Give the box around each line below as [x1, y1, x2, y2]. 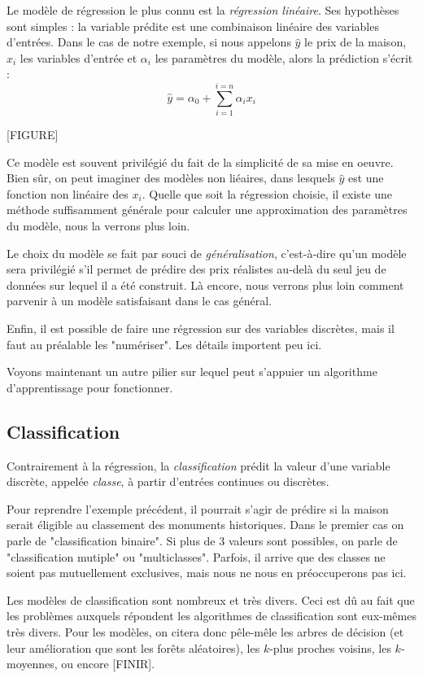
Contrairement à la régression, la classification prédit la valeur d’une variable [7, 457, 390, 474]
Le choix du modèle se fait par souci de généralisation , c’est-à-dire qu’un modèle [7, 244, 407, 261]
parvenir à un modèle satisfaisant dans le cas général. [7, 292, 272, 309]
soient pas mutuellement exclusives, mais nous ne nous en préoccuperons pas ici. [7, 564, 407, 581]
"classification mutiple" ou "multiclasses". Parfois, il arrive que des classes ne [7, 548, 386, 565]
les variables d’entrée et [20, 49, 137, 66]
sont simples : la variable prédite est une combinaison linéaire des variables [7, 17, 379, 34]
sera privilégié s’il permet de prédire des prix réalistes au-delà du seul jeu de [7, 260, 386, 278]
